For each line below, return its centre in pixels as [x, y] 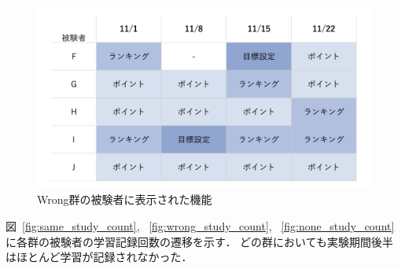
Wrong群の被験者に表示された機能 [125, 199]
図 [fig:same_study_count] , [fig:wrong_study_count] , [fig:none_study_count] [200, 226]
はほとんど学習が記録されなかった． [99, 257]
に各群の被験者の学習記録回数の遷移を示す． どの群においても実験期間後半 [199, 241]
